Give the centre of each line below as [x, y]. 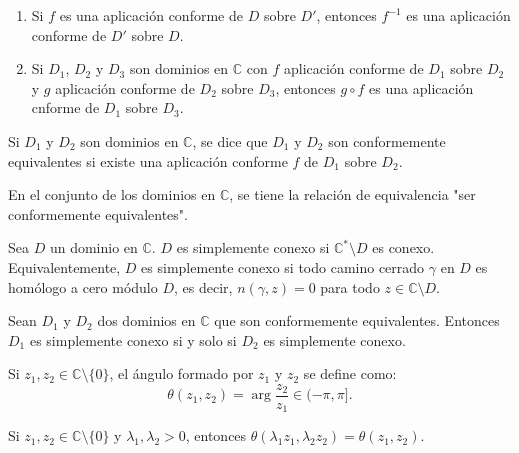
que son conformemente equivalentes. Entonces [357, 320]
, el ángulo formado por [181, 373]
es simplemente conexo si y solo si [133, 339]
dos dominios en [146, 320]
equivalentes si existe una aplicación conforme [148, 160]
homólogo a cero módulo [83, 286]
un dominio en [93, 247]
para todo [350, 286]
